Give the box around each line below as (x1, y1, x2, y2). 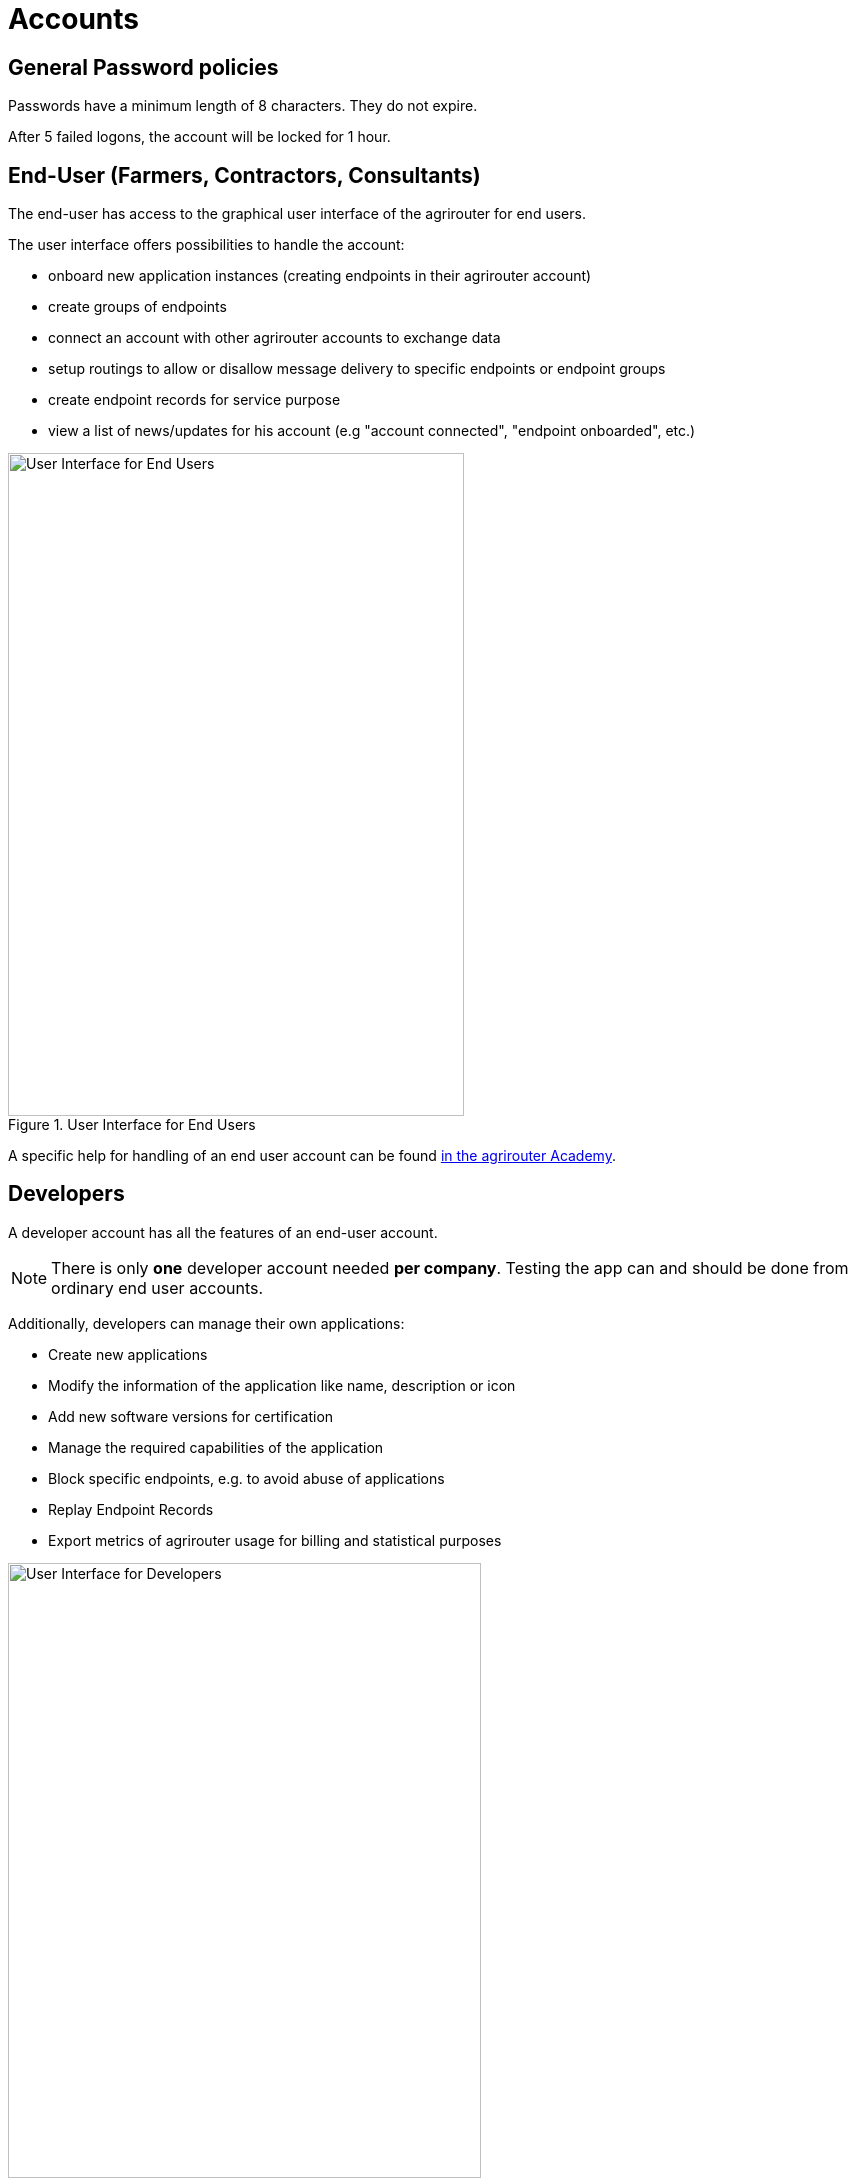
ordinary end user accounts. (51, 1277, 264, 1298)
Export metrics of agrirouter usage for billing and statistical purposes (48, 1531, 502, 1549)
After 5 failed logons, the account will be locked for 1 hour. (8, 128, 391, 146)
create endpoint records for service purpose (48, 391, 341, 409)
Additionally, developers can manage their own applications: (8, 1314, 405, 1332)
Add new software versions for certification (48, 1407, 334, 1425)
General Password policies (8, 54, 279, 80)
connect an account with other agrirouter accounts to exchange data (48, 329, 501, 347)
